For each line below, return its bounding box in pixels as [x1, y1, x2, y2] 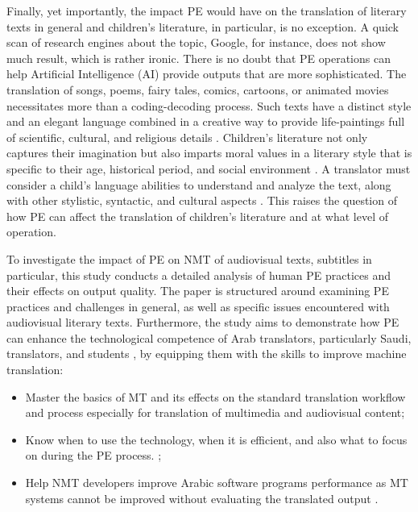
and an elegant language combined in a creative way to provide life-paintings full [6, 113, 405, 130]
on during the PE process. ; [25, 447, 162, 464]
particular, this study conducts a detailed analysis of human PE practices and [6, 266, 391, 283]
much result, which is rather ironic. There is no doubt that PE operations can [6, 49, 391, 66]
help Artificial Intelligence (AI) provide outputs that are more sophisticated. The [6, 65, 407, 82]
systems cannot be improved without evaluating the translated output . [25, 489, 379, 506]
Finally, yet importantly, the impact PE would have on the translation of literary [6, 2, 407, 19]
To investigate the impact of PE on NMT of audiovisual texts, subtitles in [6, 250, 372, 267]
